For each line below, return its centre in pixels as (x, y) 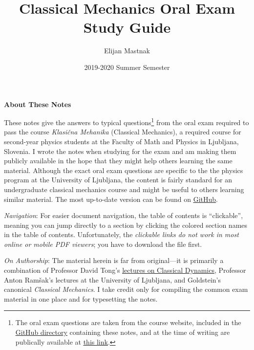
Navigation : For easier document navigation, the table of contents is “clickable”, (124, 215)
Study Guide (127, 27)
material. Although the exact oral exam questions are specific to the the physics (124, 170)
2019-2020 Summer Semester (127, 67)
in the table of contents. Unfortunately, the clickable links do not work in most (121, 234)
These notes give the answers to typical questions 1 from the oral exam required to (127, 121)
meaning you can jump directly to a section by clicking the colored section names (126, 225)
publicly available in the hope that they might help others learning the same (118, 161)
